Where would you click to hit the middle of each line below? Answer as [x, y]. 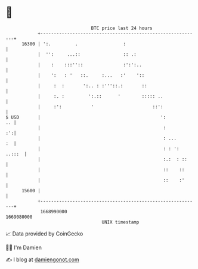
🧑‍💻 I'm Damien [24, 247]
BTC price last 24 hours [122, 28]
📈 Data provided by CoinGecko [44, 234]
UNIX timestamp [120, 222]
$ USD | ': [86, 117]
